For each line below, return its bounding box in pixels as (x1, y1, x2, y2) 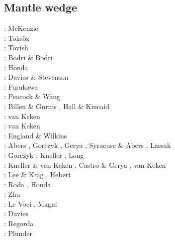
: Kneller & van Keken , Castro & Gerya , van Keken (4, 159, 166, 170)
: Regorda (4, 218, 34, 229)
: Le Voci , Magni (4, 198, 57, 209)
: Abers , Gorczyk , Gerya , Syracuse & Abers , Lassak (4, 140, 171, 150)
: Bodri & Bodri (4, 52, 53, 62)
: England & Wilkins (4, 130, 67, 140)
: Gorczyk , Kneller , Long (4, 149, 84, 160)
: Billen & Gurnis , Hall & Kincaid (4, 101, 109, 111)
